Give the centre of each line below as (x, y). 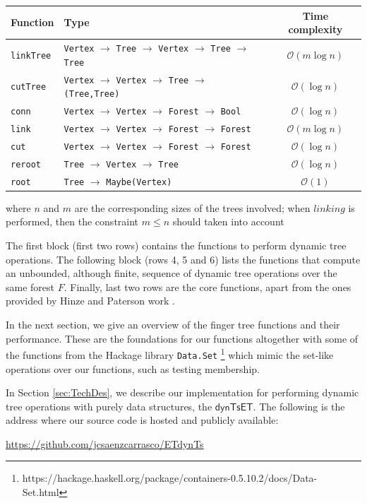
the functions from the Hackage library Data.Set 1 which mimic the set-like (170, 354)
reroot (26, 164)
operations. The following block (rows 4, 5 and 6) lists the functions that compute (183, 259)
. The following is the (299, 406)
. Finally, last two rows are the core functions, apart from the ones (207, 286)
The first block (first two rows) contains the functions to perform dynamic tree (176, 245)
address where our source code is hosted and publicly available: (142, 420)
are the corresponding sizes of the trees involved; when (192, 207)
